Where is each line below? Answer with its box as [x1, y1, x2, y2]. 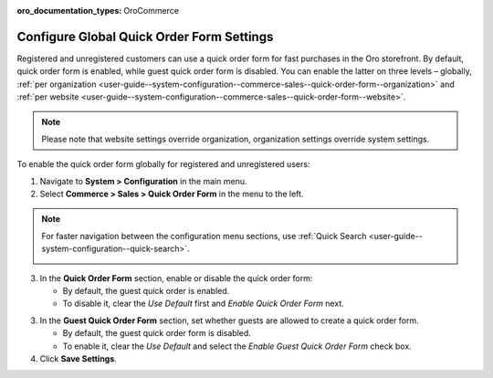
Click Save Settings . [39, 352, 118, 364]
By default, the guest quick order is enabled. [62, 285, 230, 296]
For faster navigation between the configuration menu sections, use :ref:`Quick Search [41, 230, 367, 241]
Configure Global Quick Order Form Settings [16, 28, 274, 45]
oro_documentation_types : [16, 5, 122, 16]
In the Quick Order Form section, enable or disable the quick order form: [39, 272, 313, 283]
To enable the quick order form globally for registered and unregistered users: [16, 159, 310, 170]
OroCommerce [123, 5, 180, 16]
